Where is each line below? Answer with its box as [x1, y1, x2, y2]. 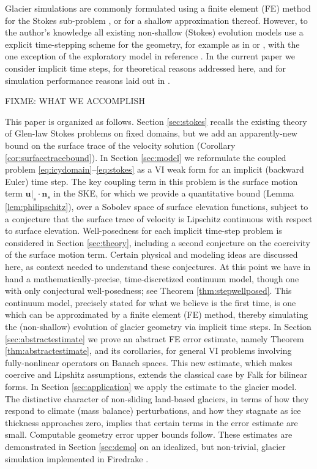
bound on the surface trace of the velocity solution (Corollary [5, 138, 236, 151]
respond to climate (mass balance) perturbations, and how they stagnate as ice [5, 404, 301, 417]
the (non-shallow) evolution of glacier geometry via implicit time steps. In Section [5, 320, 311, 333]
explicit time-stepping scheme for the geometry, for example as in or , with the [5, 37, 300, 50]
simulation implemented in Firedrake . [5, 452, 149, 465]
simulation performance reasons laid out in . [5, 73, 170, 86]
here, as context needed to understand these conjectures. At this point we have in [5, 260, 311, 273]
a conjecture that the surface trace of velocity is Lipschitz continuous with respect [5, 212, 313, 225]
